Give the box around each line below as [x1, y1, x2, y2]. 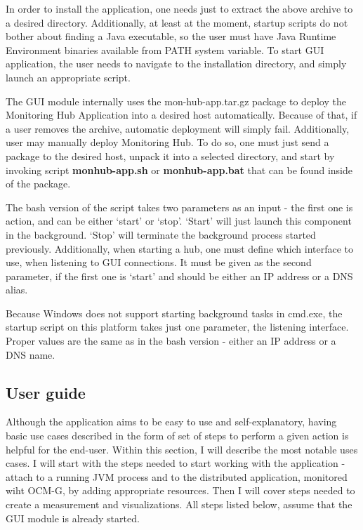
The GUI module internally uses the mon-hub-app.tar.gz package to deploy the [6, 93, 346, 108]
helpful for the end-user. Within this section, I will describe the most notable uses [6, 442, 358, 456]
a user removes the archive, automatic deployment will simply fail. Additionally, [6, 121, 350, 135]
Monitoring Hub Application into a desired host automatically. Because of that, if [6, 107, 357, 122]
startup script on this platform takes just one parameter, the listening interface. [6, 319, 349, 334]
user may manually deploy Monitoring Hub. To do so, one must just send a [6, 135, 329, 150]
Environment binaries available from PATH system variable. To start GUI [6, 42, 324, 57]
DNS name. [6, 347, 55, 362]
